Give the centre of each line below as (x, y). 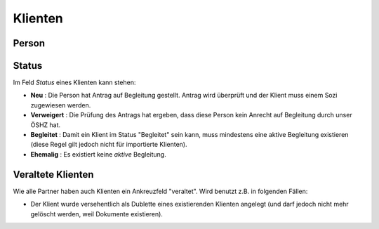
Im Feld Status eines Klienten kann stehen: (74, 83)
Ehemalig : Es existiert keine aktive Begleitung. (98, 154)
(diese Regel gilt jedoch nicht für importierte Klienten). (109, 145)
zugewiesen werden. (61, 105)
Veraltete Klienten (53, 175)
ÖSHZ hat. (46, 125)
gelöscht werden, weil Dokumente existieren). (97, 214)
